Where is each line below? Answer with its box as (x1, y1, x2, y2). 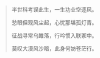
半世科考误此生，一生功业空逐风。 (11, 6, 98, 13)
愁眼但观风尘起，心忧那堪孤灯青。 (11, 19, 98, 26)
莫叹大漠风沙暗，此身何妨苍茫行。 (11, 45, 98, 52)
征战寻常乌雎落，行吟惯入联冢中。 (11, 32, 98, 39)
